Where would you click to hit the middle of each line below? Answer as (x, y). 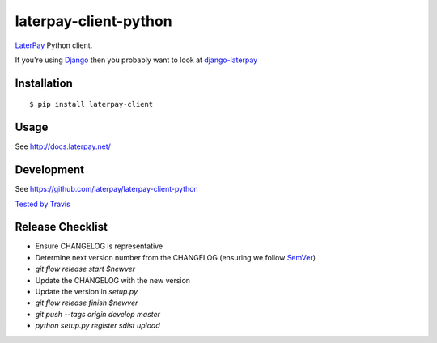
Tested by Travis (42, 204)
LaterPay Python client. (54, 45)
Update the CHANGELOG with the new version (112, 280)
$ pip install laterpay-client (91, 104)
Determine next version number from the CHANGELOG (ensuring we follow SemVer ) (175, 257)
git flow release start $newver (85, 269)
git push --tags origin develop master (98, 314)
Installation (44, 83)
